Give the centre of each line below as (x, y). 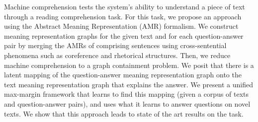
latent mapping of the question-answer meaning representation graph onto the (123, 75)
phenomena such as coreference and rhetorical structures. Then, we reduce (117, 55)
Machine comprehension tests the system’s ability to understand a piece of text (125, 6)
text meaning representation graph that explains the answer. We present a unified (129, 84)
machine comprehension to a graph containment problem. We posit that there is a (129, 65)
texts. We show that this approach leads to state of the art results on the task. (124, 113)
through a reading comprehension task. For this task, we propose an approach (123, 16)
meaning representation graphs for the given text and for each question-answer (124, 35)
